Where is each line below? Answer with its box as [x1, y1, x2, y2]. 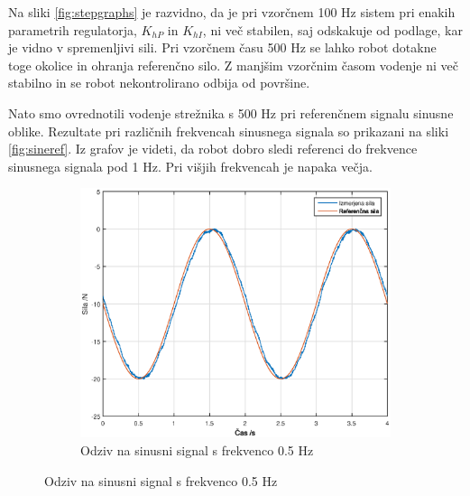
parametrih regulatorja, [8, 20, 137, 39]
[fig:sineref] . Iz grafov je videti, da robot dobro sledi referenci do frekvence [8, 139, 418, 158]
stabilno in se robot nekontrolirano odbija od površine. [8, 73, 310, 92]
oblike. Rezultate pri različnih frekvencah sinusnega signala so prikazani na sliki [8, 121, 449, 140]
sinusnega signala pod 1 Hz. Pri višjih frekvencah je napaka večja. [8, 156, 373, 175]
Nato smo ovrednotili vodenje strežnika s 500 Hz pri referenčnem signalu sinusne [8, 103, 454, 122]
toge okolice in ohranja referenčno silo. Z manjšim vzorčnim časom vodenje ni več [8, 55, 458, 74]
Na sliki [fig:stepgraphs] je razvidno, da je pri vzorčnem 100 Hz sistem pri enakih [8, 3, 456, 21]
